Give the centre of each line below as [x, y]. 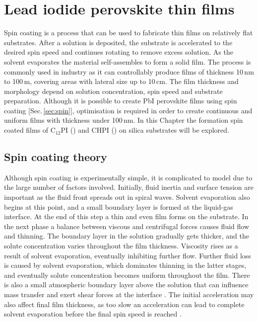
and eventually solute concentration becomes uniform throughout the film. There [127, 275]
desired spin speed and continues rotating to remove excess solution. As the [119, 52]
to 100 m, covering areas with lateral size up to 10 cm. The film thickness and [121, 81]
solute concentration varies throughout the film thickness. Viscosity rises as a [121, 246]
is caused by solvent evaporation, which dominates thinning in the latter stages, [125, 265]
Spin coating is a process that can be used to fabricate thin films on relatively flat [129, 33]
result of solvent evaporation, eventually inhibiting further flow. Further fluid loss [128, 255]
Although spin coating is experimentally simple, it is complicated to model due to [128, 177]
